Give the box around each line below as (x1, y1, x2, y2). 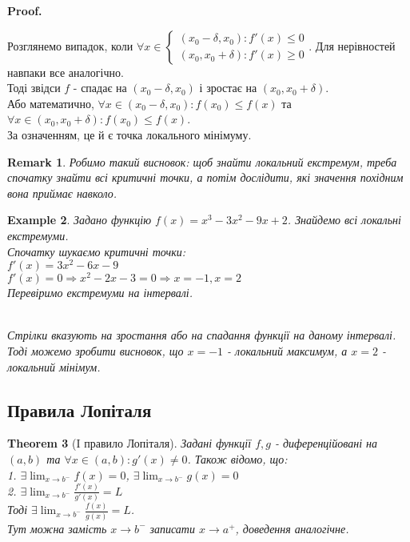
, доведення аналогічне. (235, 520, 349, 536)
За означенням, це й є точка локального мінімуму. (7, 126, 252, 143)
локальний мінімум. (7, 358, 101, 375)
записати (149, 520, 195, 536)
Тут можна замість (7, 520, 107, 536)
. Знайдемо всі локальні (287, 211, 401, 228)
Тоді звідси (7, 79, 61, 96)
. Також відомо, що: (187, 451, 288, 468)
